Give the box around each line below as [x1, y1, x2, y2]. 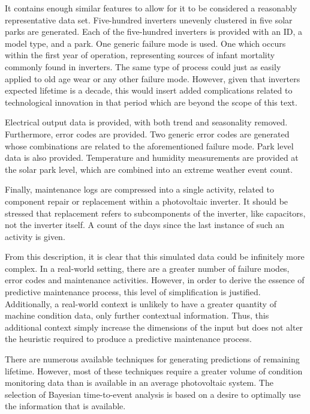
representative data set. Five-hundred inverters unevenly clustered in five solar [5, 13, 293, 26]
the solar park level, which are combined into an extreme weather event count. [5, 163, 293, 175]
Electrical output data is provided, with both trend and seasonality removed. [5, 116, 288, 128]
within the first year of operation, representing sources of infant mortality [5, 49, 275, 61]
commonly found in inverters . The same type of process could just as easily [5, 60, 281, 73]
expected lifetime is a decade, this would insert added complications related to [5, 84, 293, 97]
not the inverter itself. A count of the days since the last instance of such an [5, 218, 285, 231]
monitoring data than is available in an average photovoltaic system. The [5, 376, 273, 389]
